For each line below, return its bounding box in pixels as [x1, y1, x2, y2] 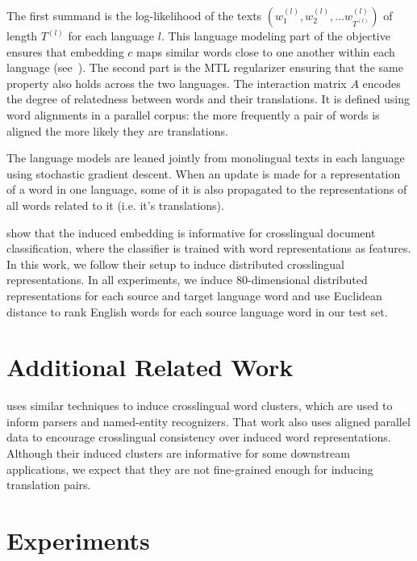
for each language [68, 27, 155, 44]
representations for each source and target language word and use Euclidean [6, 287, 382, 304]
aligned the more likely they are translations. [6, 122, 228, 139]
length [6, 27, 38, 44]
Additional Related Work [6, 350, 294, 383]
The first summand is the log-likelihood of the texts [6, 7, 262, 23]
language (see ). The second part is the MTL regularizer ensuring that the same [6, 59, 403, 76]
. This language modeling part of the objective [161, 27, 390, 44]
